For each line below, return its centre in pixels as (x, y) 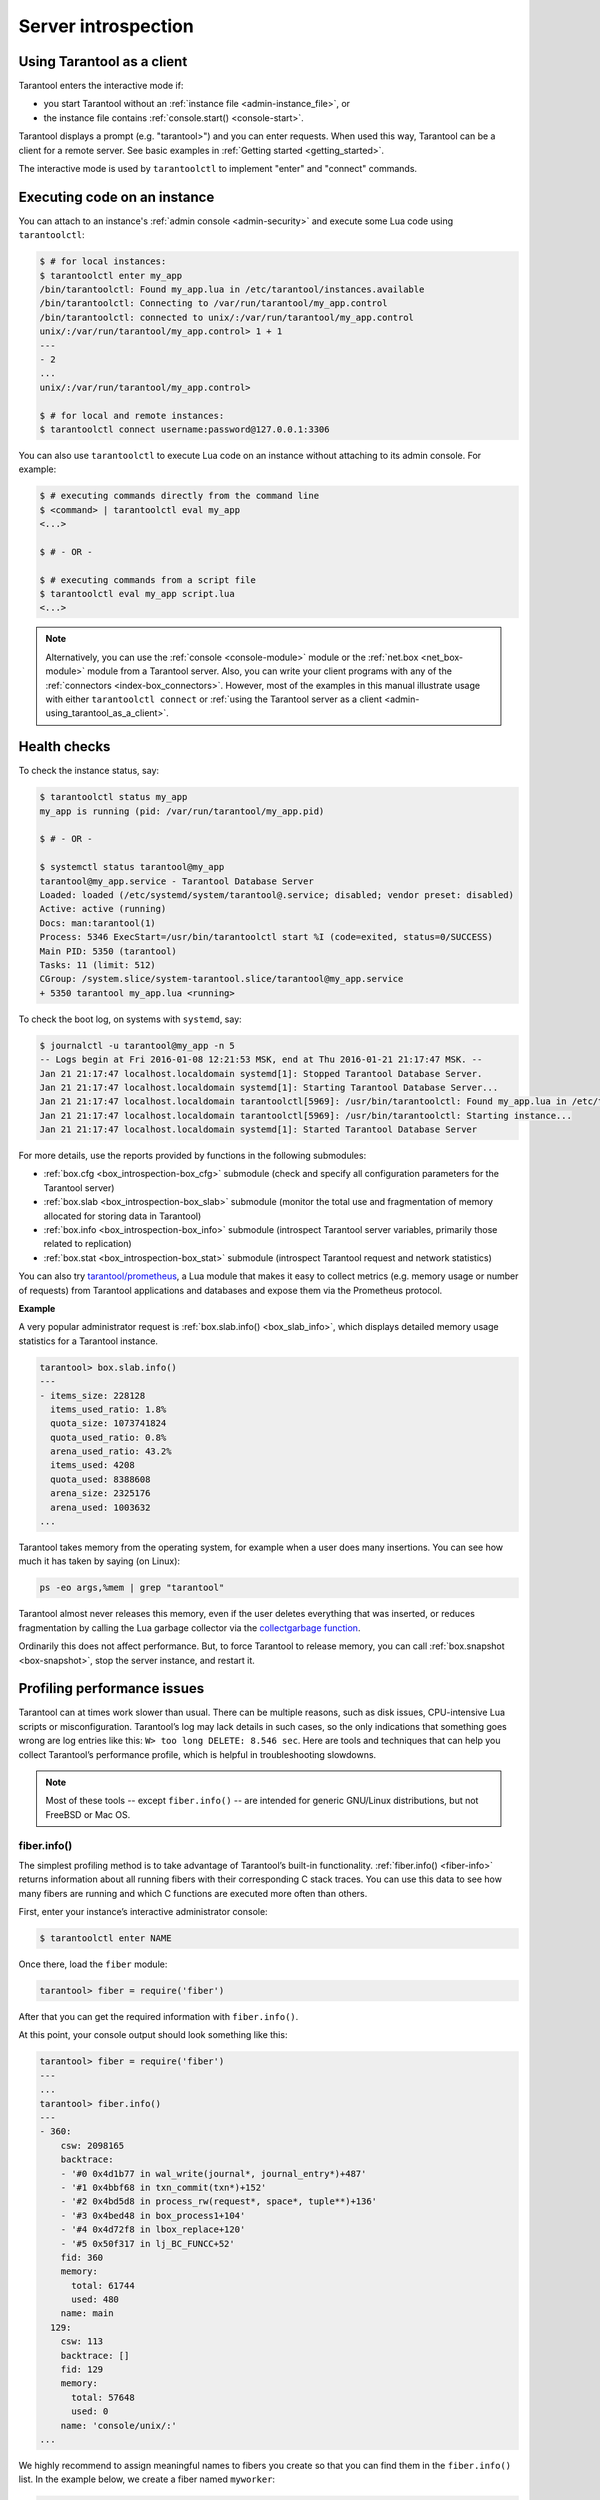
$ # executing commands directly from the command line (179, 496)
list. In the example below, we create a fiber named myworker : (146, 2479)
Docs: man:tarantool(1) (98, 923)
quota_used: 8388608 (100, 1479)
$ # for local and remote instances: (132, 415)
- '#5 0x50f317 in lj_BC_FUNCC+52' (147, 2243)
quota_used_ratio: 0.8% (108, 1437)
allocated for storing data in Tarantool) (122, 1216)
